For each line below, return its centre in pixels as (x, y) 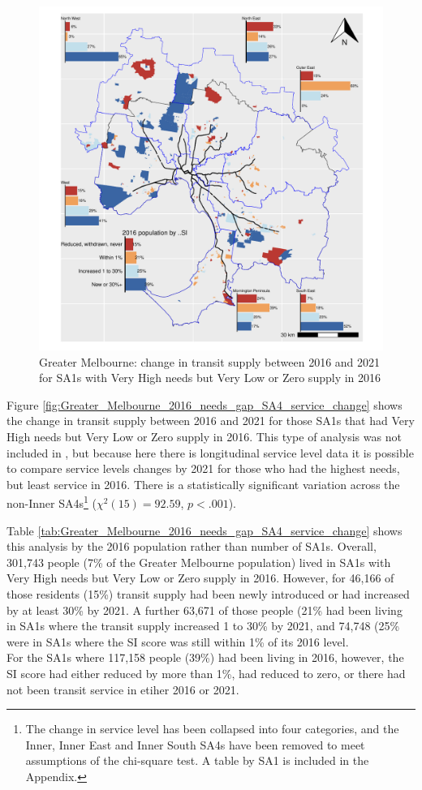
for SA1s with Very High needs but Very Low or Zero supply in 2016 (210, 378)
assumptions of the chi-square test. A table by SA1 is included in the (197, 760)
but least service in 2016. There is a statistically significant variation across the (203, 484)
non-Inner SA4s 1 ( (52, 502)
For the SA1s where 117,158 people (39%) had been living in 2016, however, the (205, 657)
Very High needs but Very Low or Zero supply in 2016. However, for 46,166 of (200, 578)
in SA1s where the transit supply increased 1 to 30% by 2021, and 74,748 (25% (203, 626)
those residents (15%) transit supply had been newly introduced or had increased (208, 593)
